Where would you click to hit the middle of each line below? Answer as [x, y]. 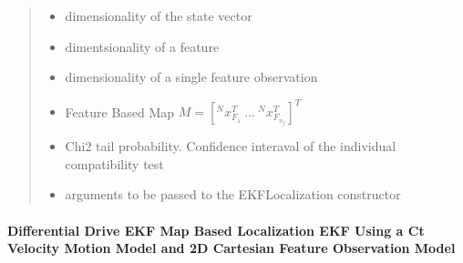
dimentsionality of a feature [142, 46]
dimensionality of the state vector [159, 15]
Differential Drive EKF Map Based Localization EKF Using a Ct [216, 230]
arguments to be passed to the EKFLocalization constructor [233, 194]
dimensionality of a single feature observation [191, 77]
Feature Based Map [120, 111]
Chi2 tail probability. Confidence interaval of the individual [231, 146]
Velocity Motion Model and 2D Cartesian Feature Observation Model [231, 248]
